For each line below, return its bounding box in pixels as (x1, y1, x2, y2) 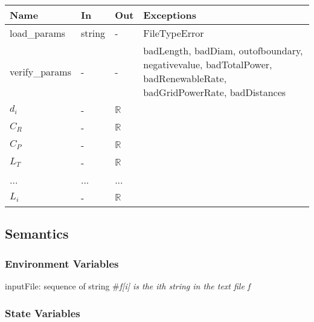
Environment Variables (5, 256, 119, 271)
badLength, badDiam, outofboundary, (143, 43, 303, 57)
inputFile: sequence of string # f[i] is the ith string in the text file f (5, 280, 251, 292)
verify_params (10, 64, 71, 79)
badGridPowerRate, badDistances (143, 85, 286, 99)
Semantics (5, 224, 69, 243)
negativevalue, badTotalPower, (143, 57, 272, 71)
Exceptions (143, 8, 196, 22)
